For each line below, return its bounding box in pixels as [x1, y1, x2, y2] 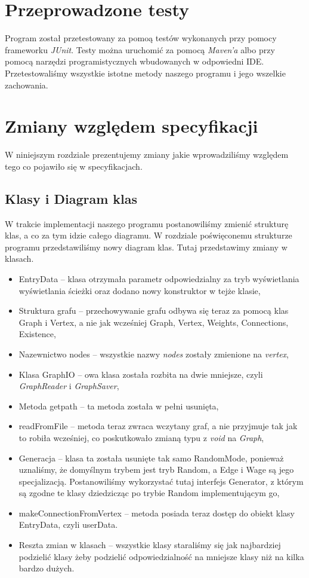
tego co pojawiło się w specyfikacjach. [5, 160, 143, 172]
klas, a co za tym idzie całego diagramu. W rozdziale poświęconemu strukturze [5, 229, 292, 241]
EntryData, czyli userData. [18, 518, 118, 531]
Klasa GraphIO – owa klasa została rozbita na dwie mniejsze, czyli [18, 368, 263, 380]
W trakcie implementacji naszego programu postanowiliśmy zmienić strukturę [5, 217, 289, 230]
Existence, [18, 328, 56, 340]
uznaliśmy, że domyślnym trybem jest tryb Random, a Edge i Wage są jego [18, 463, 294, 476]
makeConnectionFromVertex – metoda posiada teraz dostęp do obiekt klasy [18, 506, 295, 519]
